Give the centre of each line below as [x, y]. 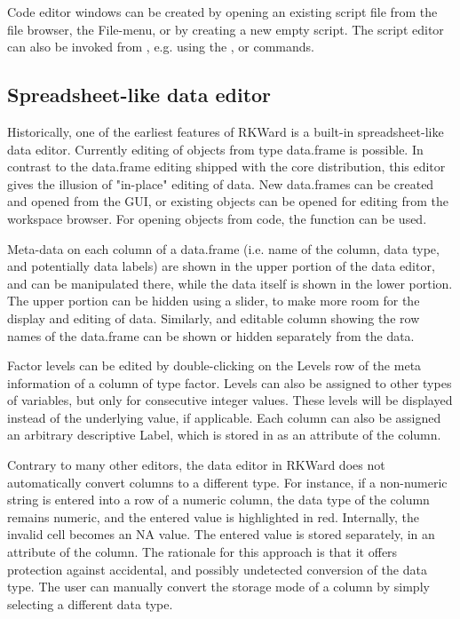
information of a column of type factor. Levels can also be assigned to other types [230, 382]
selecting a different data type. [90, 603]
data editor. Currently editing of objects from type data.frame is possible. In [215, 149]
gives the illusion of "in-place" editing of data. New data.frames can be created [221, 183]
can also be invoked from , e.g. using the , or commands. [161, 47]
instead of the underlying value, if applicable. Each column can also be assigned [224, 417]
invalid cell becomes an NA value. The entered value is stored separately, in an [221, 534]
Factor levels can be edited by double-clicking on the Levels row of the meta [214, 365]
